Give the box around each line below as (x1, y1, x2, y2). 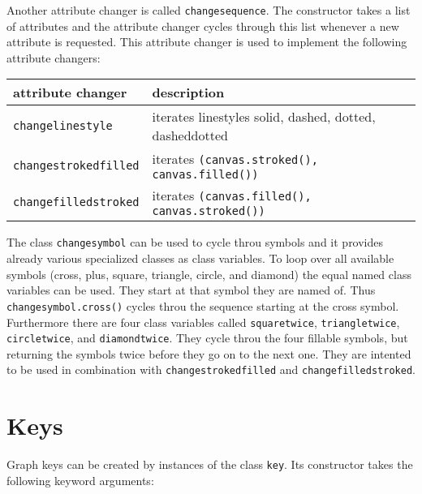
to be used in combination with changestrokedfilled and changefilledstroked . (6, 361, 416, 378)
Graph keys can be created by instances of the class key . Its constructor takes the (6, 456, 413, 473)
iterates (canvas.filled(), (152, 186, 312, 205)
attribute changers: (6, 49, 101, 66)
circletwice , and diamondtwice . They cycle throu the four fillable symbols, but (6, 329, 408, 346)
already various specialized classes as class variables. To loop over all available (6, 250, 394, 267)
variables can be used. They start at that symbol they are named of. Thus (6, 281, 376, 299)
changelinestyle (13, 119, 113, 133)
